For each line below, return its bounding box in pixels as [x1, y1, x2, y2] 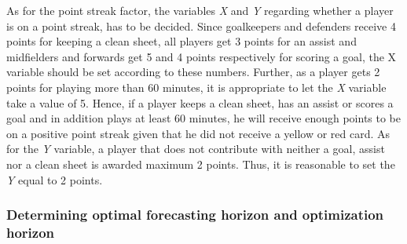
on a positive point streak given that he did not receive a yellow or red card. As [6, 125, 390, 141]
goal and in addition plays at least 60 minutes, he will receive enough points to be [6, 110, 401, 126]
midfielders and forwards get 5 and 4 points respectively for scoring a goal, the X [6, 48, 397, 64]
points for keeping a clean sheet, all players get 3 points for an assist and [6, 33, 357, 49]
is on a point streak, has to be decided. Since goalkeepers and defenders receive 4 [6, 17, 396, 34]
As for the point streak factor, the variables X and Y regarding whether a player [6, 2, 394, 18]
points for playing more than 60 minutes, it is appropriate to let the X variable [6, 78, 387, 95]
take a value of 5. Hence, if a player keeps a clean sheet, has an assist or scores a [6, 94, 394, 111]
